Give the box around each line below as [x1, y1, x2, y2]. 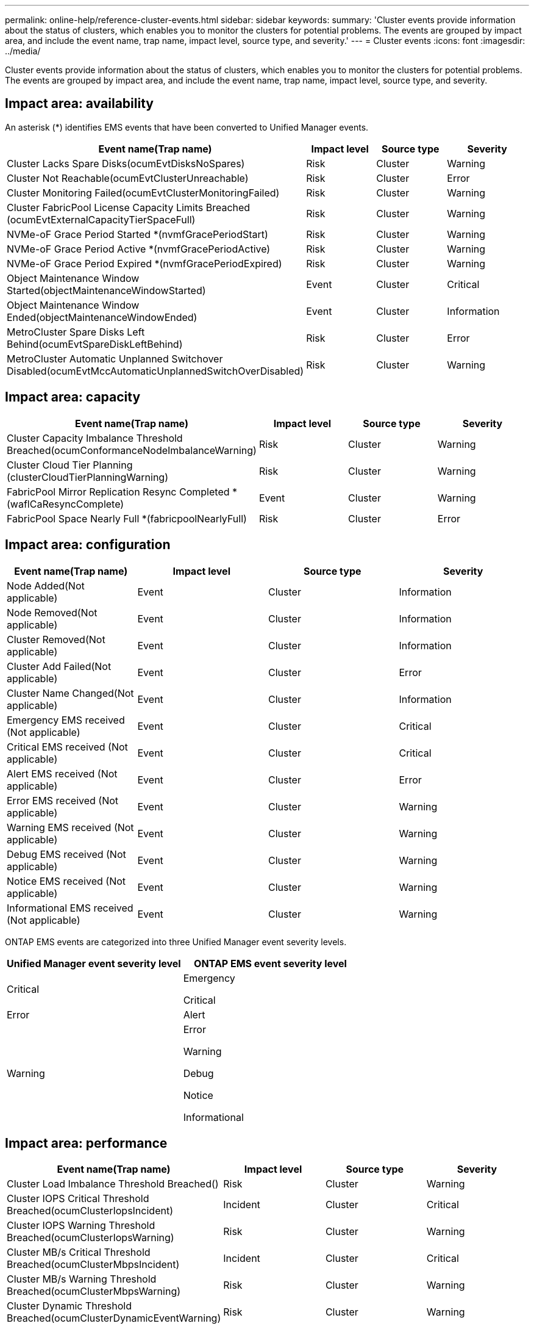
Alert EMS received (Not [7, 767, 118, 780]
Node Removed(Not [7, 606, 98, 619]
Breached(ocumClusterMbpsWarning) [7, 1285, 181, 1298]
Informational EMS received [7, 901, 133, 914]
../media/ [5, 46, 41, 56]
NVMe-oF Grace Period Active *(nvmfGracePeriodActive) [7, 242, 271, 255]
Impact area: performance [5, 1135, 168, 1151]
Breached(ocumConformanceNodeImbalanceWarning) [7, 444, 257, 456]
